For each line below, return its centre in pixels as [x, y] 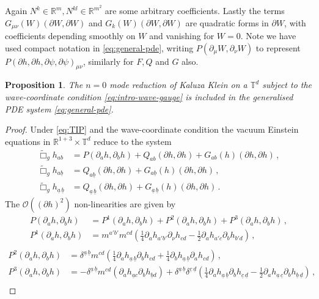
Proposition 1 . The [44, 85]
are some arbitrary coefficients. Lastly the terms [195, 11]
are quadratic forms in [227, 22]
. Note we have [268, 36]
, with [295, 22]
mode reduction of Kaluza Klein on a [178, 85]
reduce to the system [133, 141]
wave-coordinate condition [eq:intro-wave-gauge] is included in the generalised [149, 97]
